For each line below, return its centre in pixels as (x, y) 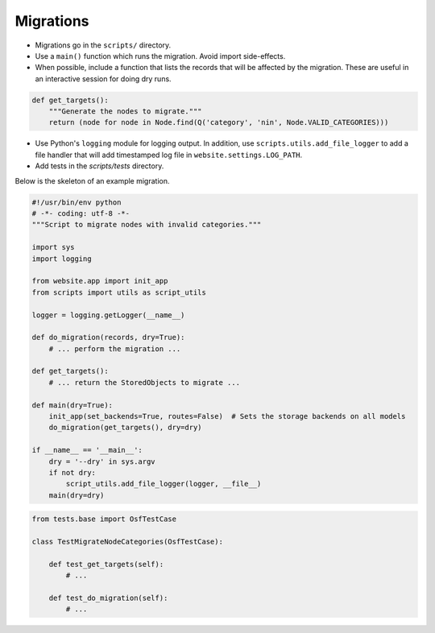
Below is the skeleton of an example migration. (92, 180)
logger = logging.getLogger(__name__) (108, 315)
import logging (62, 259)
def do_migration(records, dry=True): (108, 337)
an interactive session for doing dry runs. (104, 79)
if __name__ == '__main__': (87, 450)
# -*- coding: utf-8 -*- (81, 214)
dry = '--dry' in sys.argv (102, 461)
